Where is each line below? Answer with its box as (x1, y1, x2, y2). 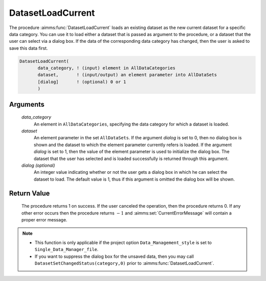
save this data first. (9, 45, 48, 51)
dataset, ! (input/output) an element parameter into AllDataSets (37, 72, 217, 78)
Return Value (9, 189, 50, 197)
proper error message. (21, 217, 67, 222)
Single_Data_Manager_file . (34, 247, 99, 252)
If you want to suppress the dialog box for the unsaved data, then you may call (34, 253, 194, 259)
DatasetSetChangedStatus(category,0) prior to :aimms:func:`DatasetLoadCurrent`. (34, 260, 214, 266)
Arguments (9, 100, 45, 108)
